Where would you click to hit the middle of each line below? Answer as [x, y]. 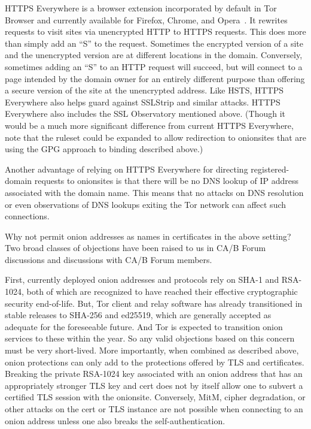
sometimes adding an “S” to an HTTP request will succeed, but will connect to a [154, 66]
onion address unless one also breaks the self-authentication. [115, 420]
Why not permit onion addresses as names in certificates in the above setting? [148, 236]
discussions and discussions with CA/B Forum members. [109, 259]
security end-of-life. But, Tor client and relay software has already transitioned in [154, 303]
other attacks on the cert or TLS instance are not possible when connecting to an [154, 409]
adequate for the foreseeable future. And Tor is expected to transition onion [144, 326]
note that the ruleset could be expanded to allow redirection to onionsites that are [155, 137]
